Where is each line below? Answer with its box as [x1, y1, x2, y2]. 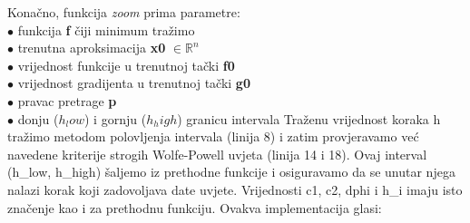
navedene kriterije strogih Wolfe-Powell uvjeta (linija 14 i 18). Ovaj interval [7, 144, 427, 163]
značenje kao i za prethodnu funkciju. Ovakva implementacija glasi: [7, 198, 382, 217]
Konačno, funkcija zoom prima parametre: [7, 3, 240, 21]
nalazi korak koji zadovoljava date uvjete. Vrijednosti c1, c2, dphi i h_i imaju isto [7, 179, 463, 199]
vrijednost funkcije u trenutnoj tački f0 [17, 55, 235, 74]
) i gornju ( [84, 109, 147, 128]
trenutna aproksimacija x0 [17, 38, 166, 57]
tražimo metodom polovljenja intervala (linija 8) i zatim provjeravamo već [7, 127, 419, 146]
